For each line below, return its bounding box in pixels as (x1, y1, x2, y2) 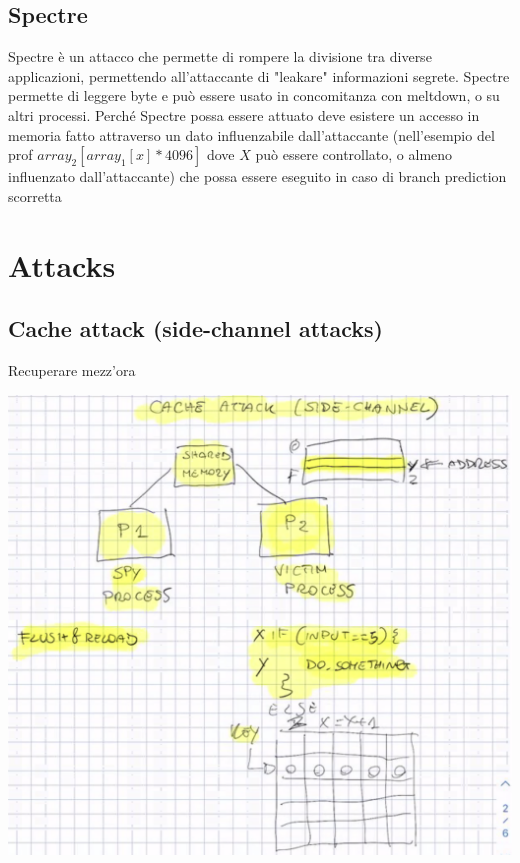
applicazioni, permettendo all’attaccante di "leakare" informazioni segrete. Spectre (8, 65, 510, 86)
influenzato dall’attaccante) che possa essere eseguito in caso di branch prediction (8, 166, 507, 187)
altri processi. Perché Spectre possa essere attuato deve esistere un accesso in (8, 104, 480, 125)
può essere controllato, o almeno (255, 144, 453, 165)
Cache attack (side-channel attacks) (8, 313, 383, 344)
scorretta (8, 185, 62, 206)
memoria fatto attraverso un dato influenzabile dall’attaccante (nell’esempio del (8, 124, 495, 145)
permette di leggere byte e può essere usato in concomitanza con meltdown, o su (8, 85, 500, 106)
